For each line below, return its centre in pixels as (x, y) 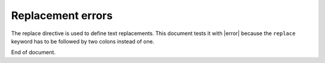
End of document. (33, 52)
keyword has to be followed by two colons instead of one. (83, 41)
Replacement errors (62, 15)
